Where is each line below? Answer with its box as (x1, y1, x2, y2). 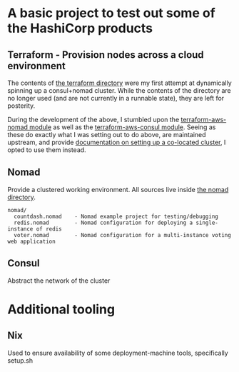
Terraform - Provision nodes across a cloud (7, 49, 205, 61)
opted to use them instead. (7, 146, 87, 154)
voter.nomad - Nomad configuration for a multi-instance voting (14, 231, 232, 238)
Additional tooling (7, 301, 116, 317)
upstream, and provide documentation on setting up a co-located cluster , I (7, 138, 226, 146)
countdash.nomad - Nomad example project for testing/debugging (14, 213, 219, 220)
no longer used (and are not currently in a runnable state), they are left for (7, 94, 225, 102)
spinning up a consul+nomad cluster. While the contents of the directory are (7, 86, 232, 94)
